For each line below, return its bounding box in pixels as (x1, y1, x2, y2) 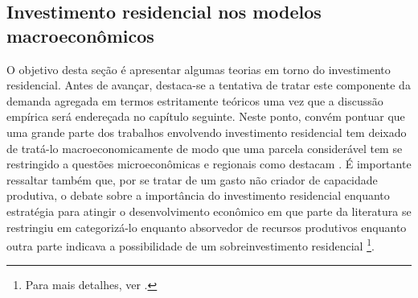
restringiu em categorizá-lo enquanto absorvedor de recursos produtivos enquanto (6, 218, 407, 235)
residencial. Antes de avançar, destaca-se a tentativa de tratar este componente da (6, 77, 411, 93)
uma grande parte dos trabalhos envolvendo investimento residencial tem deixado (6, 123, 407, 140)
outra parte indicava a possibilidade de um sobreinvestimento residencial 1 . (6, 235, 375, 254)
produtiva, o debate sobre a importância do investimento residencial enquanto (6, 187, 390, 204)
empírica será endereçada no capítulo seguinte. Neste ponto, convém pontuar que (6, 108, 405, 125)
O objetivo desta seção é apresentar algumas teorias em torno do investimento (6, 60, 391, 77)
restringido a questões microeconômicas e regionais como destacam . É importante (6, 155, 412, 172)
